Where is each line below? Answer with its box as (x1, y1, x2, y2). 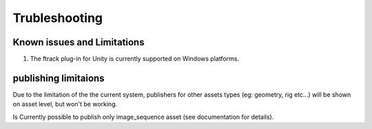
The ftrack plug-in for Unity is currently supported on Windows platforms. (30, 55, 240, 63)
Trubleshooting (12, 10, 103, 25)
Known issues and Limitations (12, 36, 145, 48)
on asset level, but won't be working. (12, 100, 117, 108)
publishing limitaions (12, 72, 105, 84)
